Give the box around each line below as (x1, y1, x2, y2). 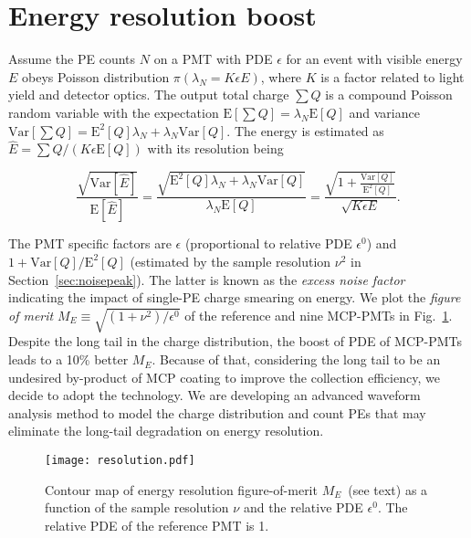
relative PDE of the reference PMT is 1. (45, 515, 269, 534)
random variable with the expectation (8, 102, 219, 121)
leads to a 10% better (8, 350, 129, 369)
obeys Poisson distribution (22, 67, 170, 86)
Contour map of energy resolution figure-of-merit (45, 480, 318, 499)
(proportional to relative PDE (184, 234, 352, 253)
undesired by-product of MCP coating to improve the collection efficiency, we (8, 367, 440, 386)
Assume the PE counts (8, 49, 136, 69)
